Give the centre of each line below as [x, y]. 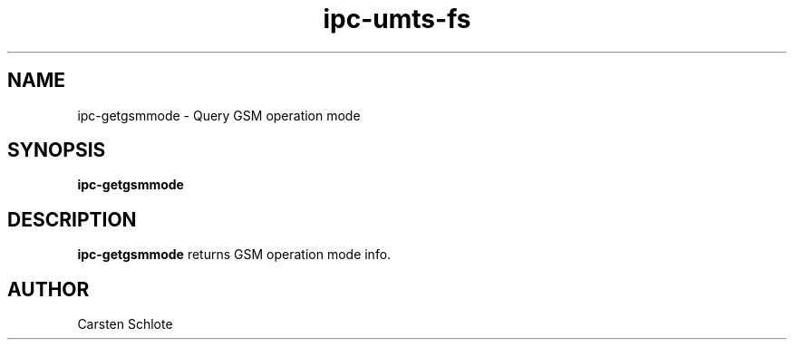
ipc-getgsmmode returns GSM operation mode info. [234, 255]
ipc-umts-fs [397, 19]
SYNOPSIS [57, 150]
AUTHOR [48, 289]
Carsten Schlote [125, 324]
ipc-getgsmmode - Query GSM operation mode [219, 115]
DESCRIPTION [72, 219]
